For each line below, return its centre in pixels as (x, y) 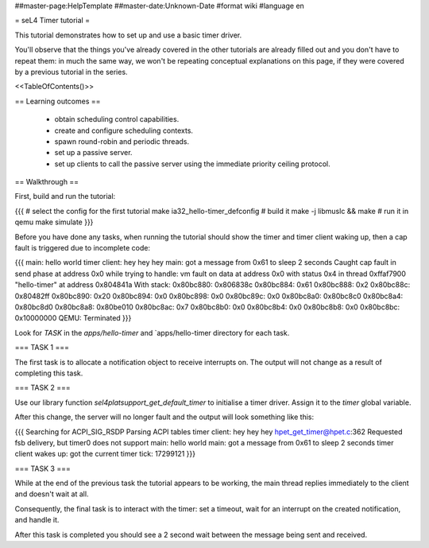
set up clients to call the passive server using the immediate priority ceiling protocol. (192, 164)
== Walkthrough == (47, 182)
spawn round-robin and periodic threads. (122, 141)
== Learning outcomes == (58, 101)
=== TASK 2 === (43, 388)
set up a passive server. (93, 153)
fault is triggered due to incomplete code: (83, 248)
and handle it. (37, 520)
